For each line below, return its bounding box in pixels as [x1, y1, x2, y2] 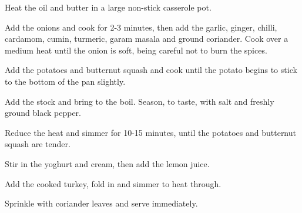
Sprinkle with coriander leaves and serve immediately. [5, 197, 198, 209]
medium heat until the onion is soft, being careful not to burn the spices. [5, 44, 267, 56]
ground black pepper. [5, 106, 82, 119]
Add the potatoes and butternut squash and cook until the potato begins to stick [5, 64, 297, 76]
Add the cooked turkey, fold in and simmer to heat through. [5, 177, 222, 189]
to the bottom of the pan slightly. [5, 75, 126, 87]
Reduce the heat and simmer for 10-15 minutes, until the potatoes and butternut [5, 126, 296, 138]
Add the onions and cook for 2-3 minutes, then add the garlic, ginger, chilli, [5, 21, 277, 33]
